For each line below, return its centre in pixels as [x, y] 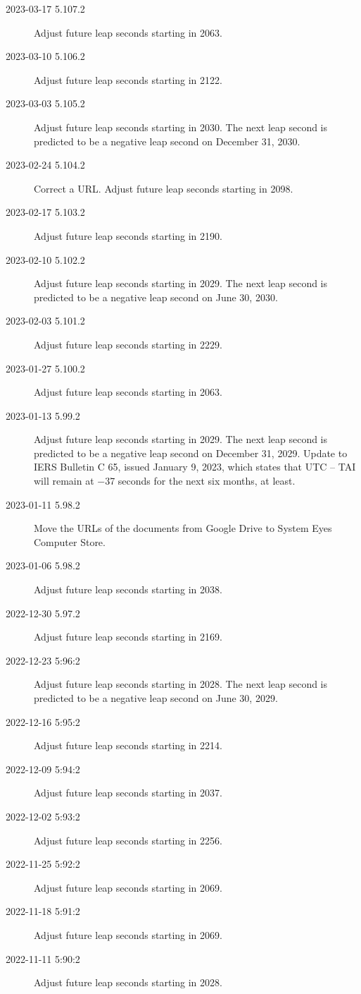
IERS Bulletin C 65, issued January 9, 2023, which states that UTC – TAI [195, 467]
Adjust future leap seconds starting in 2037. [128, 793]
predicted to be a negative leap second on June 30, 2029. [156, 698]
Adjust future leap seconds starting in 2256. [128, 840]
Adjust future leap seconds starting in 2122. [128, 79]
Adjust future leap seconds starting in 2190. [128, 235]
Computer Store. [70, 541]
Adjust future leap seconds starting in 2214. [128, 745]
